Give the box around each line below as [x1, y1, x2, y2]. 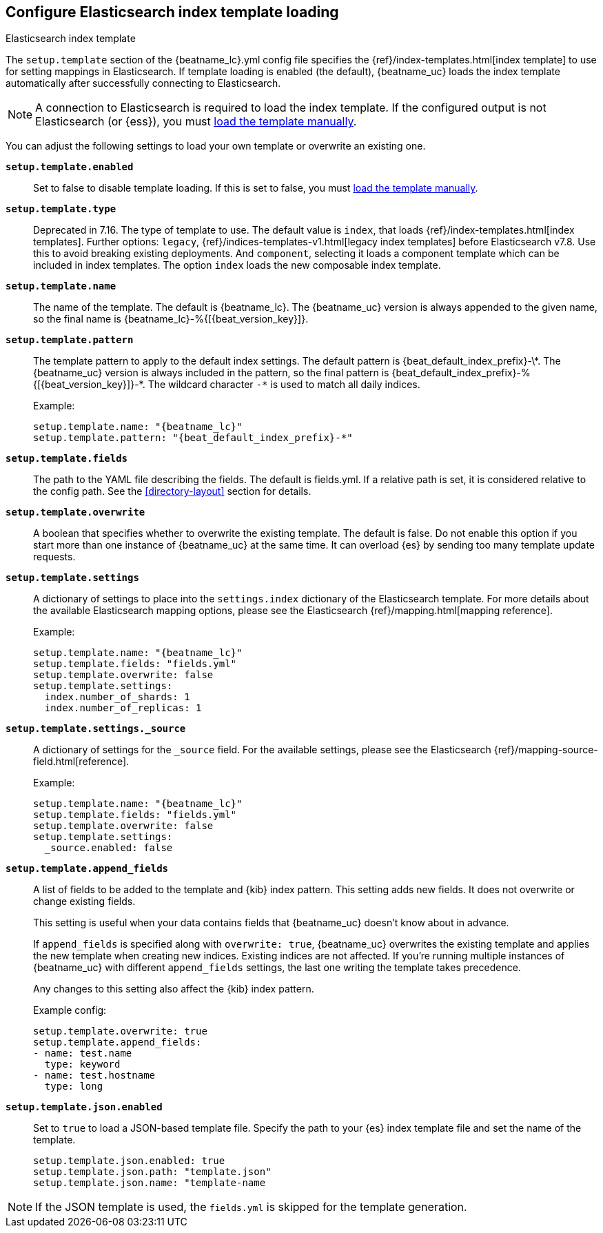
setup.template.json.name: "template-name [33, 1177, 266, 1189]
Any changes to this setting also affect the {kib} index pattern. [33, 983, 314, 995]
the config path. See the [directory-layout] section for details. [33, 485, 311, 498]
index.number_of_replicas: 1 [44, 702, 202, 714]
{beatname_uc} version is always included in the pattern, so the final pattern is [33, 367, 389, 379]
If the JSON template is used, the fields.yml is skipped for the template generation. [35, 1200, 467, 1214]
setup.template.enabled [6, 161, 134, 173]
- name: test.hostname [33, 1070, 156, 1081]
